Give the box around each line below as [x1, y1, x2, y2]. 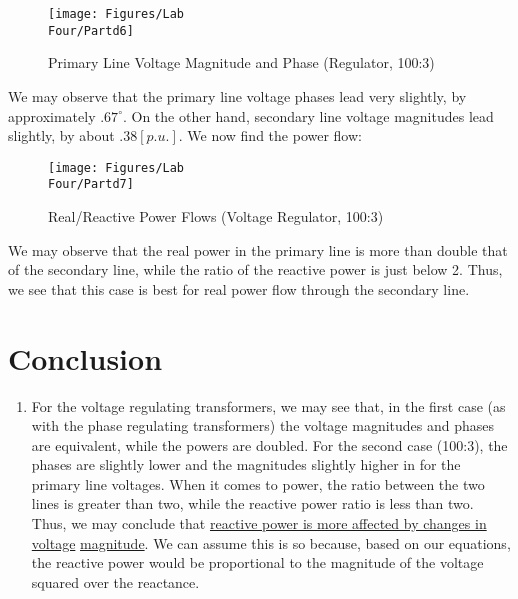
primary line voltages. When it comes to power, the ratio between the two [31, 473, 485, 494]
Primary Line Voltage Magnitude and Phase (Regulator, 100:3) [48, 52, 435, 73]
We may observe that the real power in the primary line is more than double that [8, 239, 508, 260]
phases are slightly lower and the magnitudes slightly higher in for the [31, 454, 461, 475]
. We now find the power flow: [178, 125, 362, 146]
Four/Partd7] [48, 177, 134, 192]
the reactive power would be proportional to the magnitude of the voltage [31, 552, 484, 573]
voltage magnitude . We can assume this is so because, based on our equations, [31, 532, 511, 553]
